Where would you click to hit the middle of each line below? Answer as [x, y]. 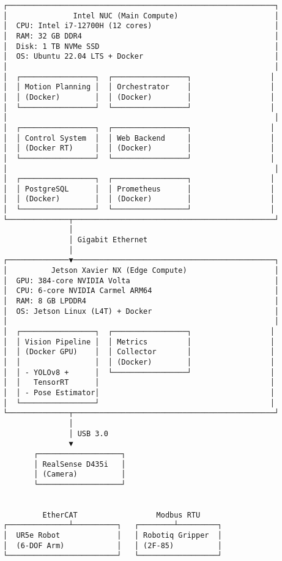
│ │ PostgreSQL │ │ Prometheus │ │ [139, 189]
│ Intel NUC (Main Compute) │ [141, 16]
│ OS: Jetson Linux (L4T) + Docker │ [141, 311]
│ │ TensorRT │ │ [139, 383]
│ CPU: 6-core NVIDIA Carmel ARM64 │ [141, 291]
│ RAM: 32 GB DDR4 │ [141, 36]
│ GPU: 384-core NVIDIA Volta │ [141, 280]
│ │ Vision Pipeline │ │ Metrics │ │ [139, 342]
